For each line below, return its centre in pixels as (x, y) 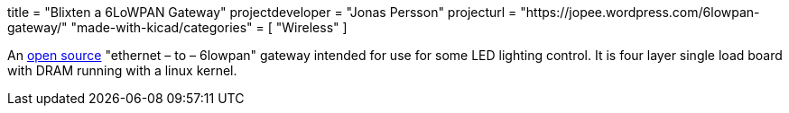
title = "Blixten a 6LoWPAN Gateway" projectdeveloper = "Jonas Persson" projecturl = (262, 12)
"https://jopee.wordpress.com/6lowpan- (640, 12)
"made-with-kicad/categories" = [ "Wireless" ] (209, 27)
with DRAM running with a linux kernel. (122, 70)
